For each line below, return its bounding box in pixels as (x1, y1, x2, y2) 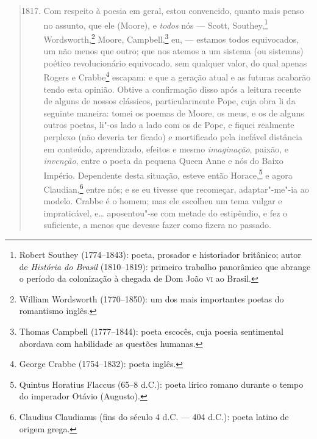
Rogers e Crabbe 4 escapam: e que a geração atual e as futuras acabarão (43, 69, 311, 83)
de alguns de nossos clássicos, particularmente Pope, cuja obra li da (43, 95, 296, 107)
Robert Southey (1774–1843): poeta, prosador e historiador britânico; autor (19, 248, 301, 260)
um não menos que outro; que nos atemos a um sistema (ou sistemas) (43, 45, 304, 57)
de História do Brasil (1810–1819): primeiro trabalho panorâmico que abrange (19, 260, 311, 273)
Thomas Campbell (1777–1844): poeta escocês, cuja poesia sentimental (19, 324, 283, 337)
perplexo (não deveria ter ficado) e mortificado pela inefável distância (43, 130, 303, 143)
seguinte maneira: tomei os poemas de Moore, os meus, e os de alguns (43, 106, 304, 119)
